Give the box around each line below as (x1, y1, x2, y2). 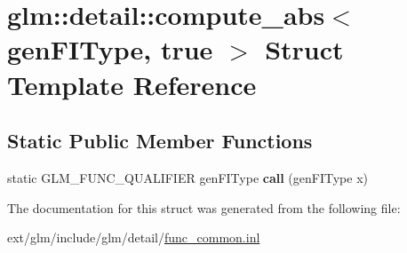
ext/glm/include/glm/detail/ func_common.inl (7, 228, 260, 247)
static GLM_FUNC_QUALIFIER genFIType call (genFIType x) (7, 168, 368, 186)
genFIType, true (7, 31, 213, 67)
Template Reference (7, 66, 257, 102)
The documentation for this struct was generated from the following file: (7, 198, 401, 217)
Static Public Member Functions (7, 127, 313, 154)
